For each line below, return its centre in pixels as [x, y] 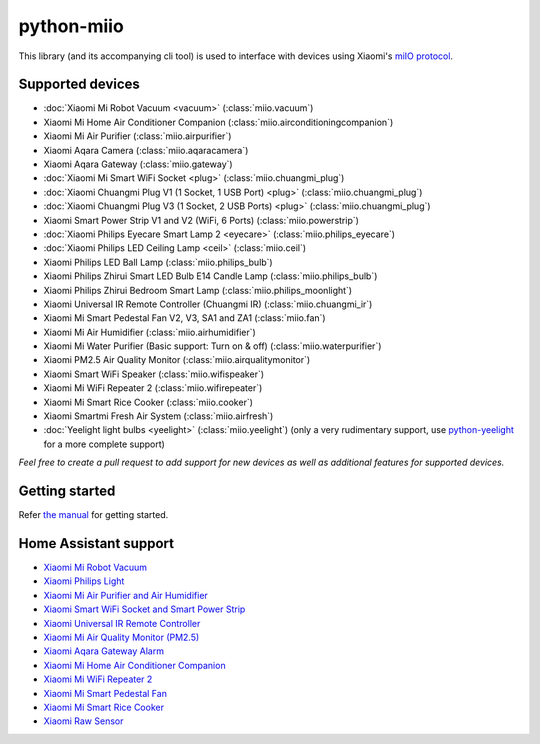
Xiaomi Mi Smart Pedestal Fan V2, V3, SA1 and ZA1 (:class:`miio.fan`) [184, 318]
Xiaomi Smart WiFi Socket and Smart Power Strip [144, 609]
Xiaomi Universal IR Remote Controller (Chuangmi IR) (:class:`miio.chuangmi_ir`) [208, 304]
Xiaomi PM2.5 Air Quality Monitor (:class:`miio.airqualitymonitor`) [177, 360]
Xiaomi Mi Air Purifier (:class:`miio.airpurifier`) [137, 136]
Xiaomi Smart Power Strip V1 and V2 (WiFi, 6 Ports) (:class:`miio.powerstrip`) [201, 220]
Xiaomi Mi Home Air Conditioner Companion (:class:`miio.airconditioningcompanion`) [218, 122]
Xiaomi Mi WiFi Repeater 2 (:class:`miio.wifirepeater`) [153, 388]
